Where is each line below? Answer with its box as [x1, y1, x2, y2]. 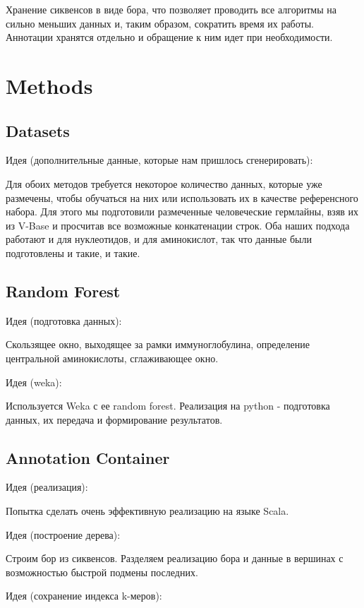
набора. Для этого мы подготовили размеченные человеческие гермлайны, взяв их [6, 204, 359, 219]
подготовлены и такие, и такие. [6, 245, 140, 260]
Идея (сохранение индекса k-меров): [6, 588, 162, 603]
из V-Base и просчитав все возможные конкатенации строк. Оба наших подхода [6, 217, 350, 232]
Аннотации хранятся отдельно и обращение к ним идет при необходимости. [6, 30, 333, 44]
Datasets [6, 119, 70, 141]
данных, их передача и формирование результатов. [6, 412, 223, 427]
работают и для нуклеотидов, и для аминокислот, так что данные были [6, 232, 312, 246]
